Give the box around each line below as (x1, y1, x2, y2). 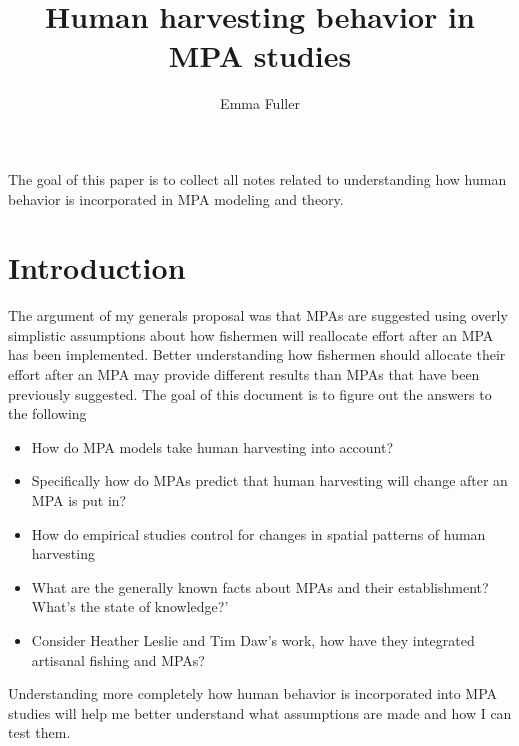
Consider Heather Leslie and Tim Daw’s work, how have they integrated (31, 629, 475, 650)
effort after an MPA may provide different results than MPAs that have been (8, 364, 480, 384)
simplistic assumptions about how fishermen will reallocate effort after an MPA (8, 324, 494, 345)
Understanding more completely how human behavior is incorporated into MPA (8, 683, 498, 704)
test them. (8, 722, 71, 743)
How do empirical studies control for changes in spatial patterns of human (31, 523, 486, 544)
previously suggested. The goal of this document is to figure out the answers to (8, 383, 492, 404)
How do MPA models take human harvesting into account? (31, 436, 394, 457)
